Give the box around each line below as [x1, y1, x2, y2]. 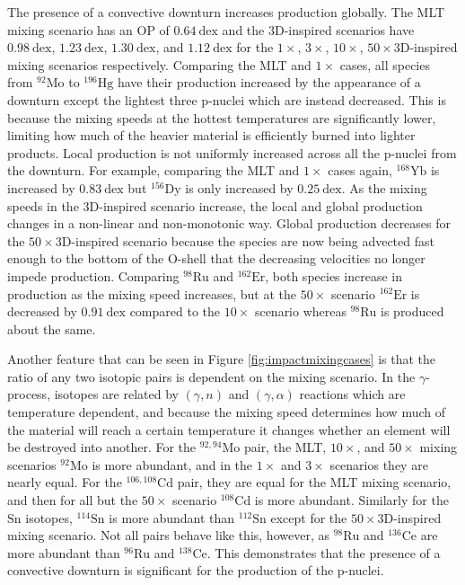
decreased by [7, 302, 77, 321]
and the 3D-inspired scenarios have [222, 20, 415, 39]
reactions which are [299, 385, 406, 403]
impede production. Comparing [7, 266, 180, 285]
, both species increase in [265, 266, 402, 285]
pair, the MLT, [243, 438, 327, 456]
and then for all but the [7, 491, 138, 510]
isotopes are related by [54, 385, 179, 403]
